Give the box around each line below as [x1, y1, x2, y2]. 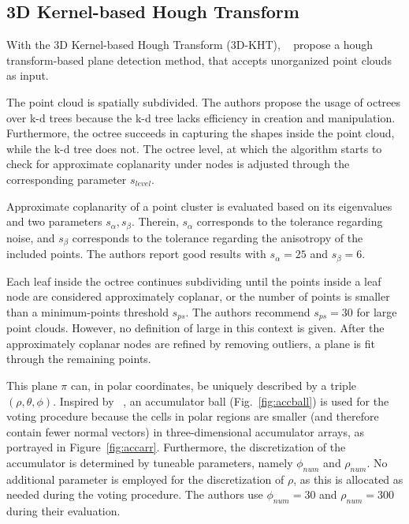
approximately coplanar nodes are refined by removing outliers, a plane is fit [6, 335, 375, 351]
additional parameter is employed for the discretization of [6, 470, 284, 487]
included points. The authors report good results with [6, 245, 266, 262]
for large [356, 303, 397, 320]
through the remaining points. [6, 350, 151, 367]
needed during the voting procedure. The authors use [6, 486, 263, 503]
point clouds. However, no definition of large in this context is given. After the [6, 320, 385, 336]
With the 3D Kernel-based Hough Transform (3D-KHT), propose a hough [6, 36, 374, 53]
